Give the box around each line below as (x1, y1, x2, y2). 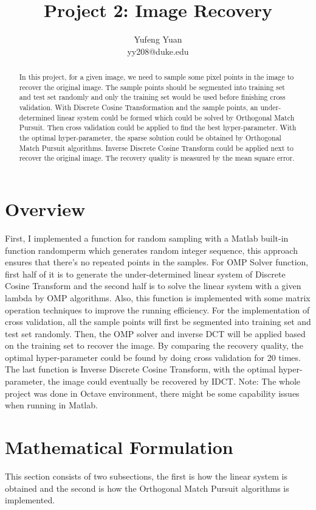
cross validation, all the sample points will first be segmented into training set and (5, 315, 311, 328)
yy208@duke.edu (127, 44, 189, 57)
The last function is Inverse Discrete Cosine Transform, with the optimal (5, 363, 276, 376)
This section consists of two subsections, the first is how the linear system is (5, 469, 287, 482)
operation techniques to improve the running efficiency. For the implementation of (5, 303, 310, 316)
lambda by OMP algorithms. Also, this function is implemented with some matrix (5, 291, 311, 304)
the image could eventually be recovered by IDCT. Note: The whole (47, 375, 301, 388)
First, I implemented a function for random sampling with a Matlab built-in (5, 231, 289, 244)
